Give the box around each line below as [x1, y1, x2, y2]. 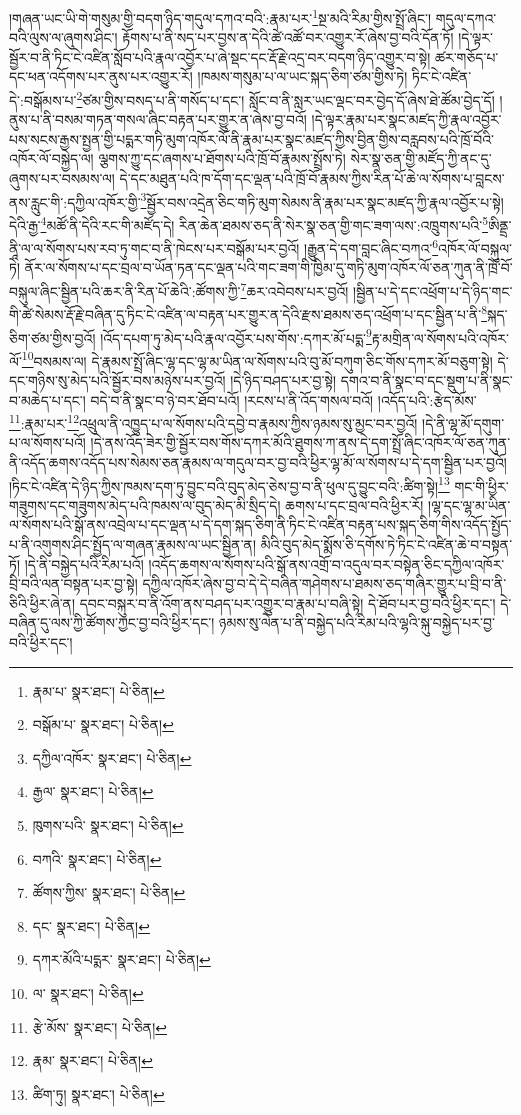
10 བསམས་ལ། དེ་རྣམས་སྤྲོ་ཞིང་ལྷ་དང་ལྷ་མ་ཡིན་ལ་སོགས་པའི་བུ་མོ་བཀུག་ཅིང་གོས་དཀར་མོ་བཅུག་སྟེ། [21, 347, 493, 371]
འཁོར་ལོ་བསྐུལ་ [438, 237, 512, 258]
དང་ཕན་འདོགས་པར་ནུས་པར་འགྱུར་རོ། [9, 66, 193, 87]
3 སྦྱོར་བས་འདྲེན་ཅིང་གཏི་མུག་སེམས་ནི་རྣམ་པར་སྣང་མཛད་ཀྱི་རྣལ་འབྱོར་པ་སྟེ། [140, 188, 504, 212]
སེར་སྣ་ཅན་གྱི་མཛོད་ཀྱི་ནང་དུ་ [350, 148, 492, 169]
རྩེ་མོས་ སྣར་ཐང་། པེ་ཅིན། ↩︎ [32, 1016, 168, 1037]
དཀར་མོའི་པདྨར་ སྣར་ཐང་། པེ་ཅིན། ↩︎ [32, 949, 211, 970]
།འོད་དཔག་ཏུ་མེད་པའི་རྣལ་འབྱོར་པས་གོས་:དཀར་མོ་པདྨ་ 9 [100, 324, 372, 348]
